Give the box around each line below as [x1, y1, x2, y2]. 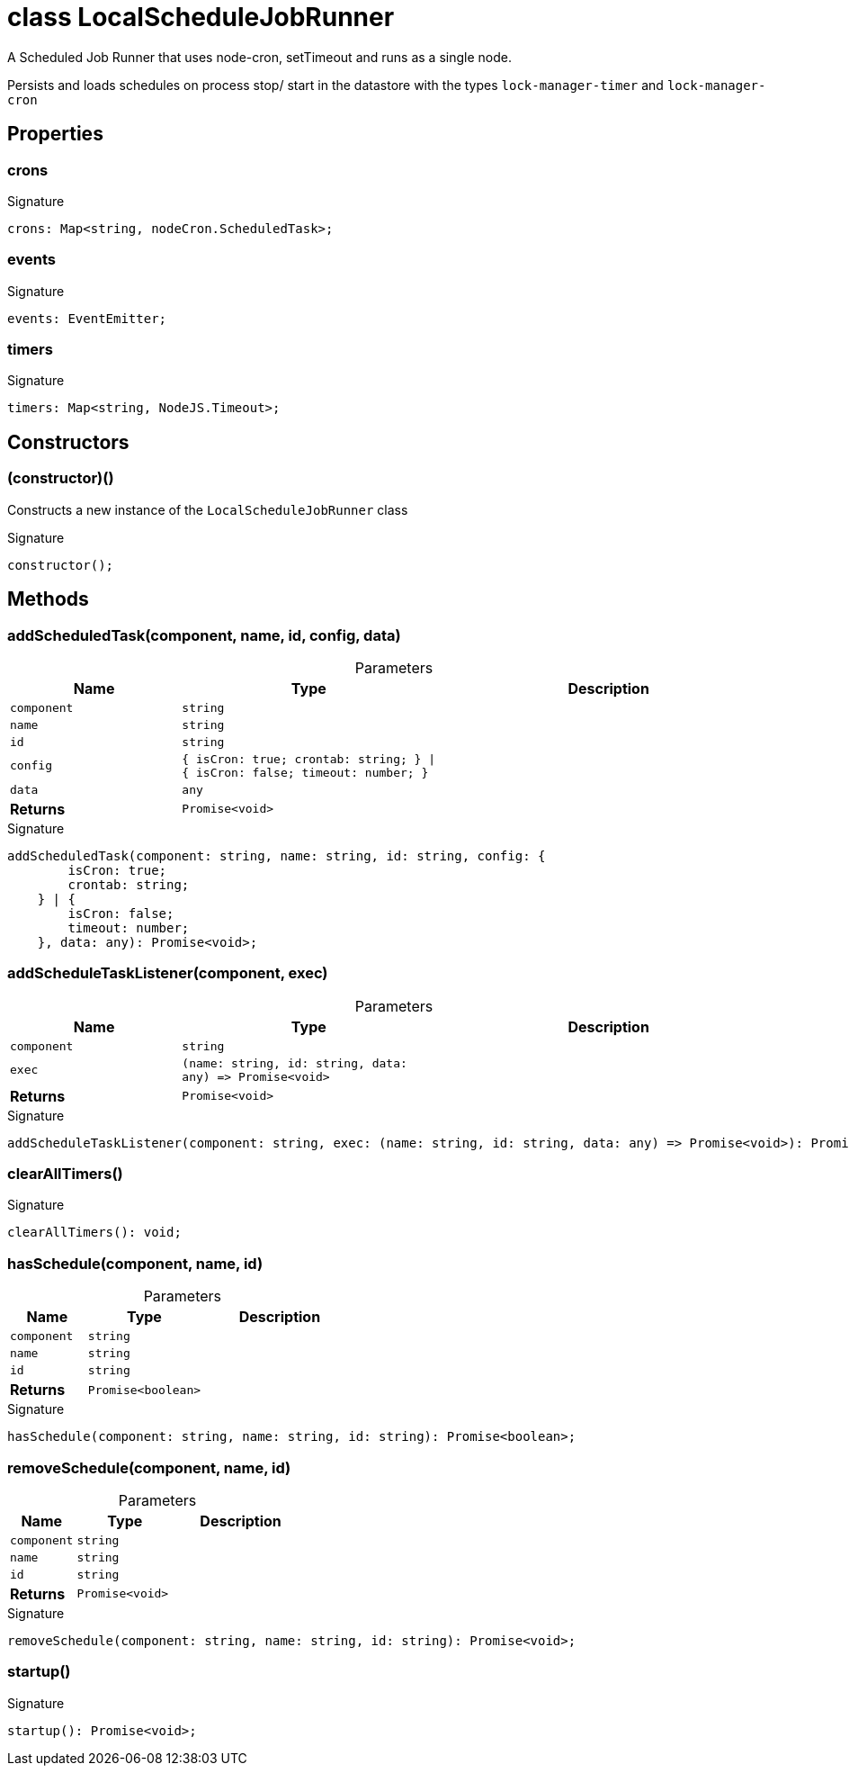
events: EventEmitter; [7, 310, 167, 326]
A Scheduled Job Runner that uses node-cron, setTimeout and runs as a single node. [7, 49, 512, 65]
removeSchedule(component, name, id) [7, 1458, 291, 1477]
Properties [7, 122, 103, 146]
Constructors [7, 430, 130, 454]
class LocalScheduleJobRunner [7, 2, 395, 32]
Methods [7, 588, 89, 611]
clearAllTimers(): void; [7, 1225, 182, 1240]
